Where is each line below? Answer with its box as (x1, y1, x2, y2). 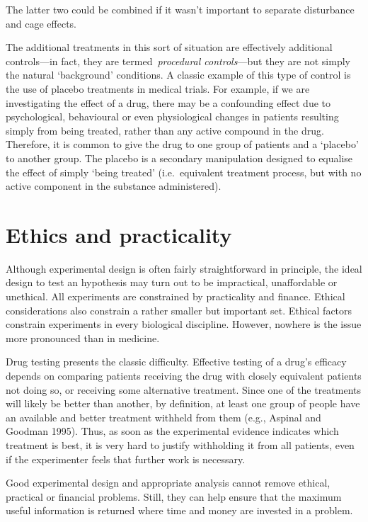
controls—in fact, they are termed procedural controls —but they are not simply (6, 53, 350, 68)
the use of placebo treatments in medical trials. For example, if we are (6, 81, 310, 96)
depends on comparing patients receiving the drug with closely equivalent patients (6, 368, 362, 382)
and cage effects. (6, 16, 76, 30)
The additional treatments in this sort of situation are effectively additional (6, 40, 333, 55)
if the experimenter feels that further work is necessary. (6, 451, 246, 466)
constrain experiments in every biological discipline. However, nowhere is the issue (6, 317, 362, 331)
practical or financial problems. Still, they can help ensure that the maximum (6, 489, 342, 504)
